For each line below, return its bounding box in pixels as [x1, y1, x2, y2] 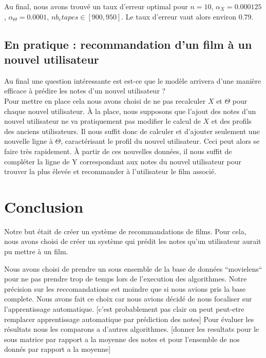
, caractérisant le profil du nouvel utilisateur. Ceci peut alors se [61, 136, 260, 146]
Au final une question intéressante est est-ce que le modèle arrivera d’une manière [4, 75, 261, 86]
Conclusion [4, 196, 84, 217]
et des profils [211, 116, 252, 126]
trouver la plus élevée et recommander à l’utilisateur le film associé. [4, 166, 217, 177]
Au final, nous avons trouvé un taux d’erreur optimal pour [4, 1, 188, 11]
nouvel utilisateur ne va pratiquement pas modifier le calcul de [4, 116, 201, 126]
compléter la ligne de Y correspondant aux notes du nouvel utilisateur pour [4, 156, 242, 166]
